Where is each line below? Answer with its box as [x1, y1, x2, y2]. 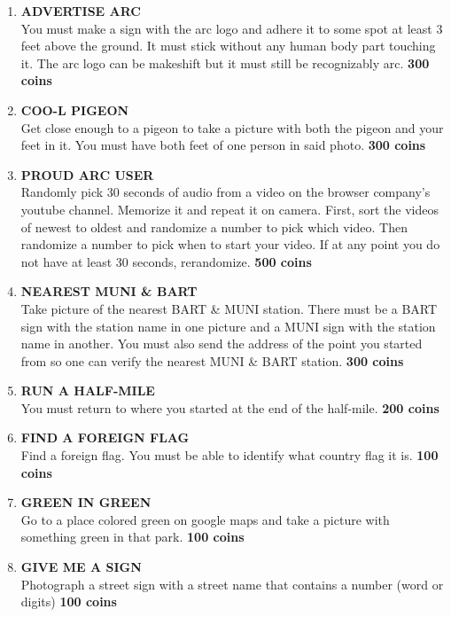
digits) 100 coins [20, 592, 117, 611]
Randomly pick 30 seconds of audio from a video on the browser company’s [20, 183, 431, 201]
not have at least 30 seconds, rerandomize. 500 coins [20, 252, 312, 270]
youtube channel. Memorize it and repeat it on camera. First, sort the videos [20, 199, 439, 218]
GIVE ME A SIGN [20, 558, 142, 576]
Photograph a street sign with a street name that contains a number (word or [20, 574, 444, 593]
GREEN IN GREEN [20, 493, 152, 512]
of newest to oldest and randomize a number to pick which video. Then [20, 217, 408, 236]
